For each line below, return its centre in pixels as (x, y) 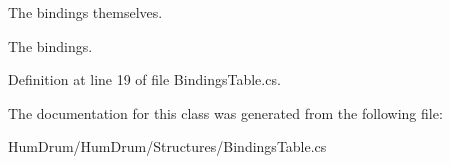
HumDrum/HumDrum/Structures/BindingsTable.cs (167, 146)
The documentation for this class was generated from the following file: (225, 112)
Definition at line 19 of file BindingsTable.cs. (144, 79)
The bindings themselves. (85, 12)
